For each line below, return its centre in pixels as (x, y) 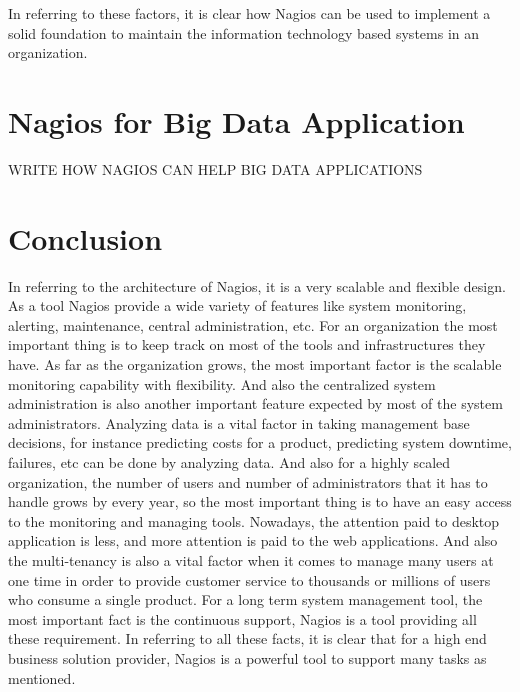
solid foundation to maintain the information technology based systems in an (244, 32)
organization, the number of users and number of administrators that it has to (248, 481)
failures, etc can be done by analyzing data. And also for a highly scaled (229, 461)
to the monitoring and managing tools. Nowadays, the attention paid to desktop (254, 520)
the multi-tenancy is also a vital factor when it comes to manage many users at (251, 559)
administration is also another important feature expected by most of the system (255, 403)
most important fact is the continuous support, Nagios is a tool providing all (242, 618)
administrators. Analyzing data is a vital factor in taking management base (239, 422)
